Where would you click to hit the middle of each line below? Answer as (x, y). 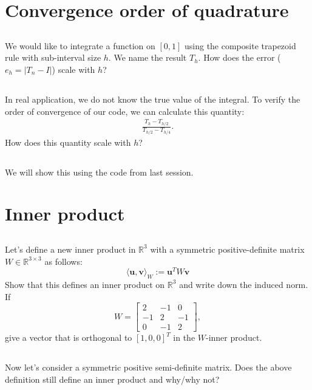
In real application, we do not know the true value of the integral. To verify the (153, 99)
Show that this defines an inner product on (85, 284)
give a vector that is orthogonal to (69, 337)
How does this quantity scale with (68, 142)
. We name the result (148, 57)
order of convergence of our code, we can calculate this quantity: (125, 111)
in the (184, 337)
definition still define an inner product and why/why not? (112, 379)
